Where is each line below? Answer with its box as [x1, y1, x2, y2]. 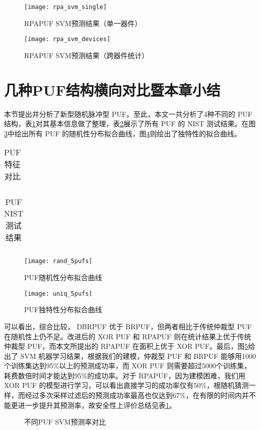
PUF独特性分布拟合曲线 [24, 304, 102, 315]
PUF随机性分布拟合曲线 [24, 272, 102, 283]
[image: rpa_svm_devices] [24, 36, 110, 43]
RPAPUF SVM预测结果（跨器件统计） [24, 50, 149, 60]
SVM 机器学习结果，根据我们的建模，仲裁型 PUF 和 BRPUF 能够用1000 [20, 350, 256, 361]
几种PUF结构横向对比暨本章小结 [4, 79, 221, 100]
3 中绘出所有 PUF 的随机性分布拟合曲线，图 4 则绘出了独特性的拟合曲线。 [4, 128, 241, 138]
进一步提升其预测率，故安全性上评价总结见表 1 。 [18, 399, 176, 410]
